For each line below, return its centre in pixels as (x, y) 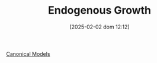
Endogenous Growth (100, 10)
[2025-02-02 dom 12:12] (100, 27)
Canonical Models (28, 53)
